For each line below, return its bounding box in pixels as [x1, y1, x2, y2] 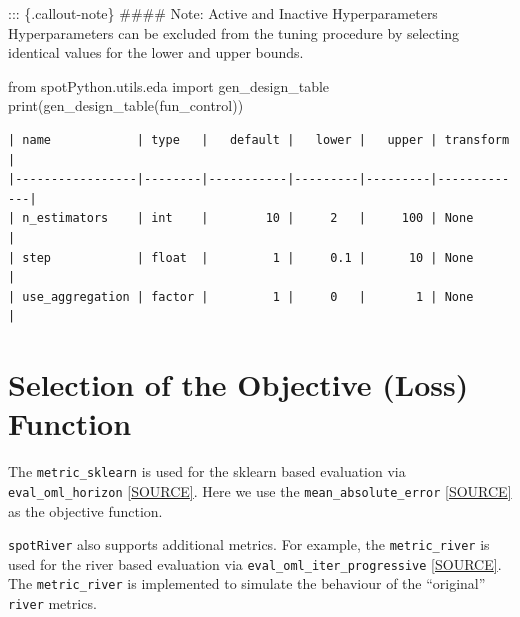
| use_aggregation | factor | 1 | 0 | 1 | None [8, 289, 474, 304]
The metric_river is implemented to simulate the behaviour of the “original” [8, 573, 486, 594]
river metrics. [8, 593, 97, 614]
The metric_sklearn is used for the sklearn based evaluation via [8, 461, 406, 482]
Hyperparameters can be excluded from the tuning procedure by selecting [8, 22, 460, 43]
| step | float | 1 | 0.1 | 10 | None [8, 250, 474, 265]
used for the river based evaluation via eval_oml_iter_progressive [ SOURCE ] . [8, 553, 502, 574]
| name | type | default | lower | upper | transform [8, 132, 510, 147]
